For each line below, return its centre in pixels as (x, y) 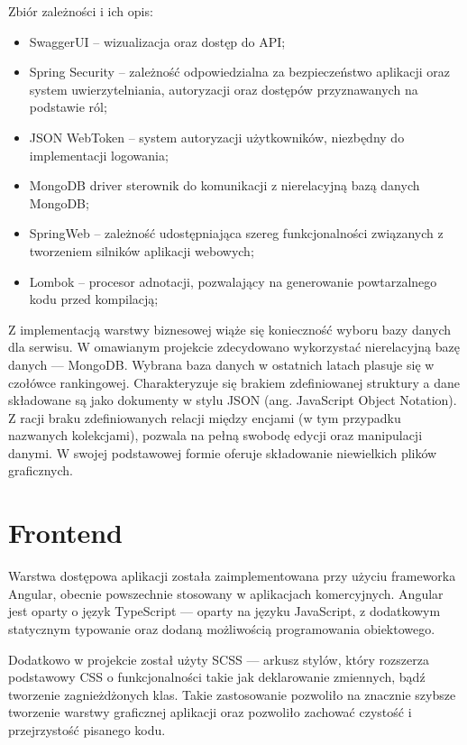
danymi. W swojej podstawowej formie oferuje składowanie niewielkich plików (223, 452)
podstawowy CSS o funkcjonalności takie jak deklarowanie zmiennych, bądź (217, 677)
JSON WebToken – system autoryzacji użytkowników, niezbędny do (217, 137)
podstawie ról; (68, 107)
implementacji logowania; (99, 155)
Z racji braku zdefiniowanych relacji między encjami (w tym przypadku (205, 417)
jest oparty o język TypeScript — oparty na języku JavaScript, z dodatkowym (224, 611)
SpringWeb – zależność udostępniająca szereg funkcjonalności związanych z (236, 233)
